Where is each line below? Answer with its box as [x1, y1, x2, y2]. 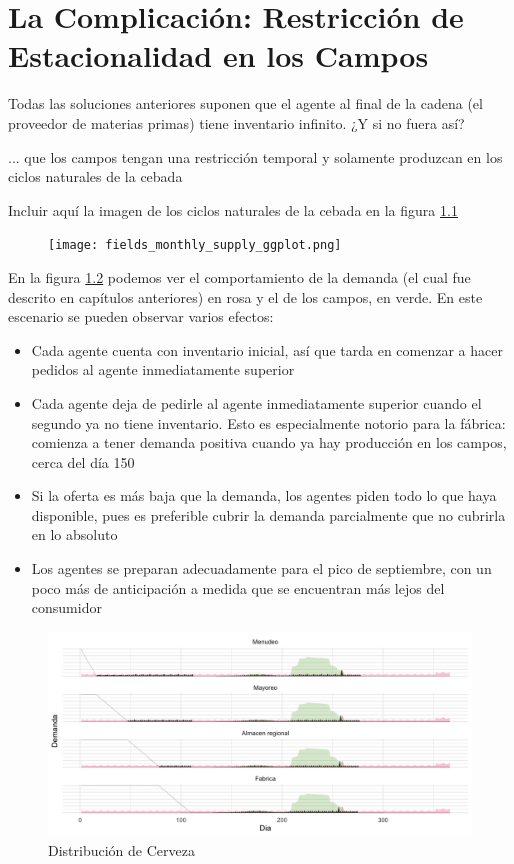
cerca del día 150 [31, 451, 135, 472]
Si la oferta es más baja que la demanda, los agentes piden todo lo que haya [31, 485, 497, 506]
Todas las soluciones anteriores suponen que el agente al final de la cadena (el [8, 93, 483, 114]
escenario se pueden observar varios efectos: [8, 306, 274, 327]
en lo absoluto [31, 524, 118, 545]
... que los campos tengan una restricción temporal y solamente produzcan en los [8, 146, 503, 167]
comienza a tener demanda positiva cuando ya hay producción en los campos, [31, 432, 507, 453]
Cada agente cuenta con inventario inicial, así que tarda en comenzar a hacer [31, 339, 503, 360]
